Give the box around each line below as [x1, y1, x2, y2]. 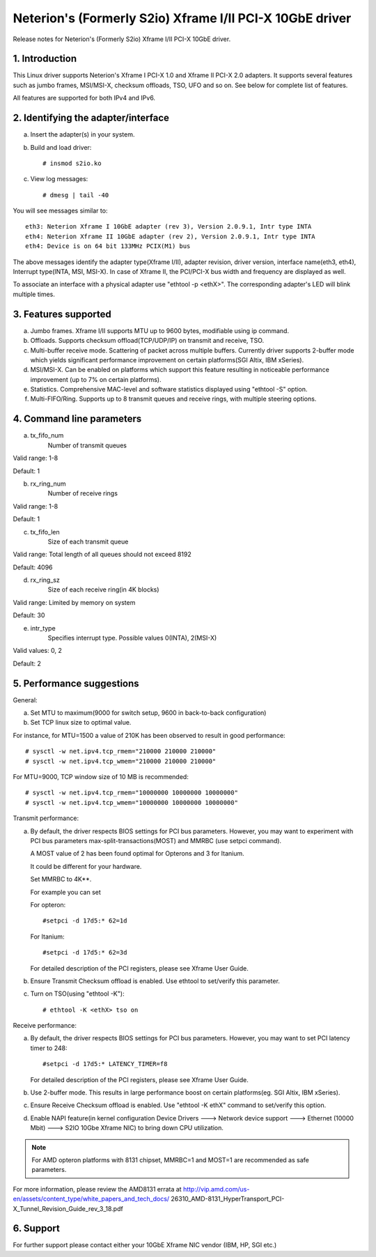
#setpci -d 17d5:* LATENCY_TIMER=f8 [42, 1060, 168, 1068]
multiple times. [13, 290, 55, 298]
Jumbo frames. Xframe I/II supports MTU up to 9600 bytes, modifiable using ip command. [30, 326, 289, 334]
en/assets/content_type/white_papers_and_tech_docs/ [13, 1195, 170, 1203]
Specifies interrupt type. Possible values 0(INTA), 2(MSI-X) [47, 634, 217, 642]
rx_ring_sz [30, 576, 61, 585]
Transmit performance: [13, 814, 79, 822]
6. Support [13, 1223, 61, 1235]
